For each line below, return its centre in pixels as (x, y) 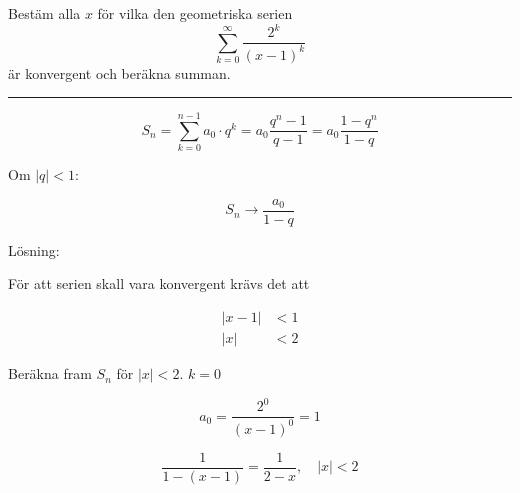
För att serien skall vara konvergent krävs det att (159, 283)
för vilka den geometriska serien (195, 13)
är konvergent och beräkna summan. (119, 72)
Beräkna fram (50, 373)
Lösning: (34, 249)
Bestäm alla (44, 13)
